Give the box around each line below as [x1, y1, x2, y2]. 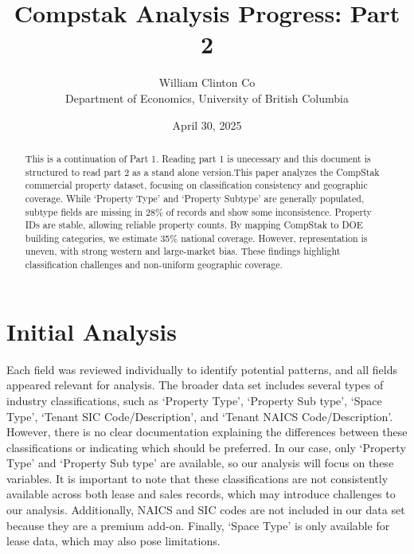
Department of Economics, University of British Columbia [65, 89, 349, 106]
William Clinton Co [158, 74, 256, 91]
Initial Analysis [6, 314, 177, 347]
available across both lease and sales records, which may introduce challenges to [6, 486, 396, 502]
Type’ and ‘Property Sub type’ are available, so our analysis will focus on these [6, 455, 394, 471]
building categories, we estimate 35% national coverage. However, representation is [25, 231, 368, 244]
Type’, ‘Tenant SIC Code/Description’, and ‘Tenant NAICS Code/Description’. [6, 408, 393, 424]
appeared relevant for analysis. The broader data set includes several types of [6, 376, 384, 393]
